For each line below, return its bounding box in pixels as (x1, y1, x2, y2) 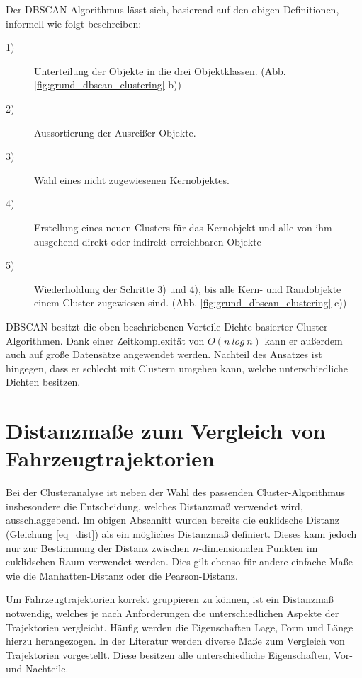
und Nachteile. (6, 661, 69, 676)
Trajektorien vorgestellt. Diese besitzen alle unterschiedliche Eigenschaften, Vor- (6, 647, 353, 662)
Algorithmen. (6, 333, 63, 347)
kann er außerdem (264, 333, 343, 347)
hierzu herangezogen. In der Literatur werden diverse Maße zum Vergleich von (6, 633, 345, 648)
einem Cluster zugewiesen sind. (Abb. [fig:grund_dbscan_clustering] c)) (34, 295, 347, 310)
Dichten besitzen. (6, 374, 81, 389)
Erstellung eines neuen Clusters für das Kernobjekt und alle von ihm (34, 219, 332, 234)
